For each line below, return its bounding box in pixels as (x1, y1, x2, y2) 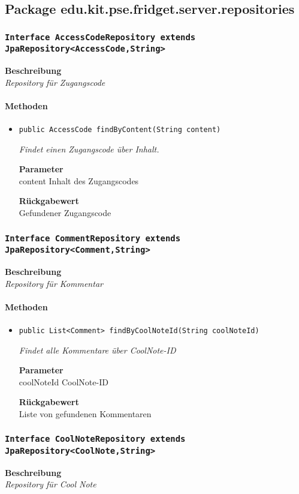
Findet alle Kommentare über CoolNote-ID (19, 343, 176, 356)
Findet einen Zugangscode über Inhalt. (19, 142, 159, 155)
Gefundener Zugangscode (19, 206, 111, 219)
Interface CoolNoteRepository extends (5, 434, 186, 444)
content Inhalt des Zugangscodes (19, 174, 139, 187)
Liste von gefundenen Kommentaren (19, 407, 152, 420)
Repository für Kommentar (5, 277, 103, 289)
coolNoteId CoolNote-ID (19, 375, 108, 388)
